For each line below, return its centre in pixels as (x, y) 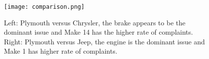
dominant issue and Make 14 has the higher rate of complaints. (99, 32)
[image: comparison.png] (44, 7)
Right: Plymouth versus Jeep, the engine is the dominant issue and (104, 41)
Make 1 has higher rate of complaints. (61, 51)
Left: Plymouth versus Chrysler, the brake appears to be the (95, 22)
